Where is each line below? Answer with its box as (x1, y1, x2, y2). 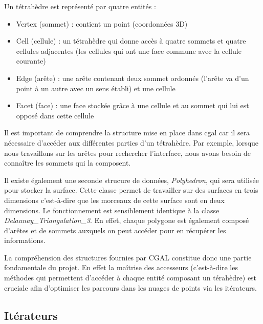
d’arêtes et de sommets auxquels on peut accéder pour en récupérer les (4, 225, 226, 235)
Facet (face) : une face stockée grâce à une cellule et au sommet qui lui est (16, 100, 249, 111)
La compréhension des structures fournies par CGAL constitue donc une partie (4, 252, 252, 262)
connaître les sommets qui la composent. (4, 157, 131, 168)
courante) (16, 55, 46, 66)
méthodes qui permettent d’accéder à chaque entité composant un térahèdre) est (4, 272, 257, 283)
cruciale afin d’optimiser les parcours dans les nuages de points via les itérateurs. (4, 282, 257, 293)
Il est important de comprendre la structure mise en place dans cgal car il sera (4, 127, 250, 138)
